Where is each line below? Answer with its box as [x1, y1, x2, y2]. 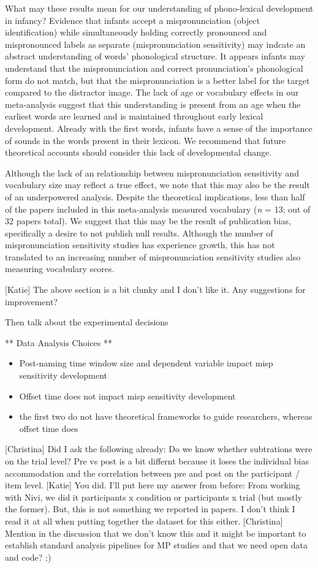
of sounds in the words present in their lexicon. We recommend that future [5, 134, 286, 146]
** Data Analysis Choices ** [5, 336, 113, 349]
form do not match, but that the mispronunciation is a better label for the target [5, 74, 310, 86]
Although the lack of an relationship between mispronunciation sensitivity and [5, 166, 299, 179]
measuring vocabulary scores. [5, 262, 115, 275]
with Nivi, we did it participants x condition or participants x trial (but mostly [5, 490, 303, 503]
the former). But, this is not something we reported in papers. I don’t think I [5, 502, 295, 515]
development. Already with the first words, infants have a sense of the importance [5, 121, 312, 134]
